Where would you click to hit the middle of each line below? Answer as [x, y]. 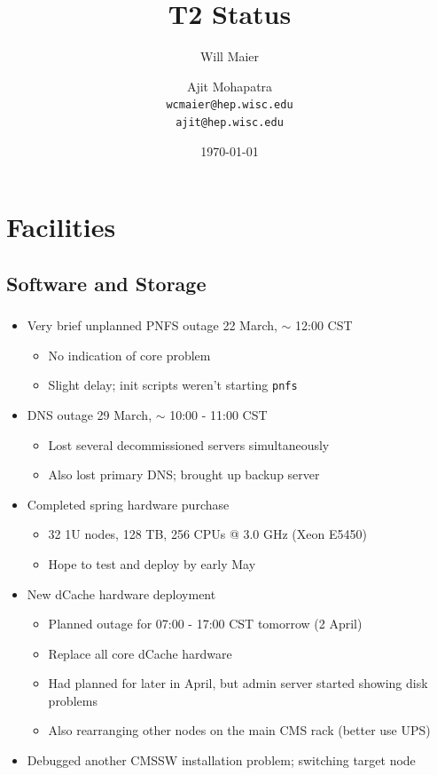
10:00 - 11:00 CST [218, 414]
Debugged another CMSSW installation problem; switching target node [221, 760]
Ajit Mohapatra [230, 86]
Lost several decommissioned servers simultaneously [189, 444]
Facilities [61, 227]
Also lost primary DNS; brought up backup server [184, 474]
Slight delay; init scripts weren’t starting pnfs [173, 385]
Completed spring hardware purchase [128, 504]
